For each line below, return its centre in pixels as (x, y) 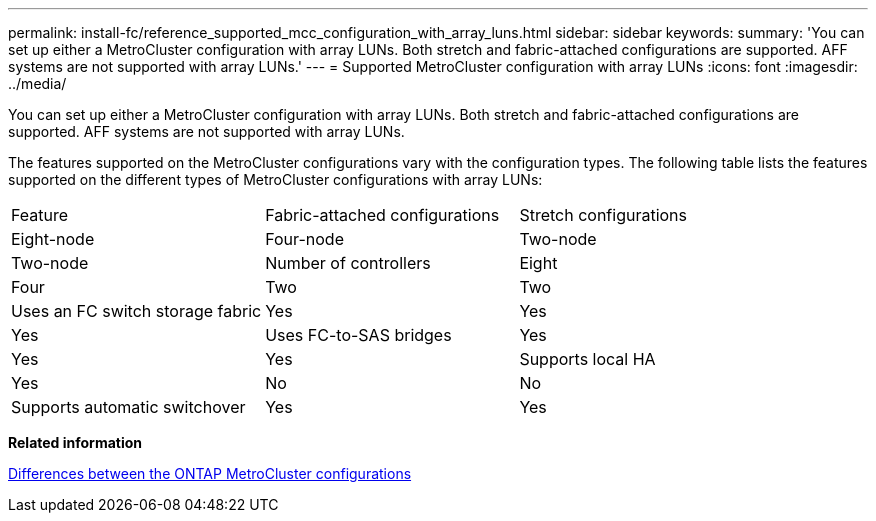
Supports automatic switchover (128, 407)
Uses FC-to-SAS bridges (358, 335)
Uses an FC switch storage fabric (136, 311)
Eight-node (53, 239)
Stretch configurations (603, 215)
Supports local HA (587, 359)
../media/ (37, 83)
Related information (75, 442)
